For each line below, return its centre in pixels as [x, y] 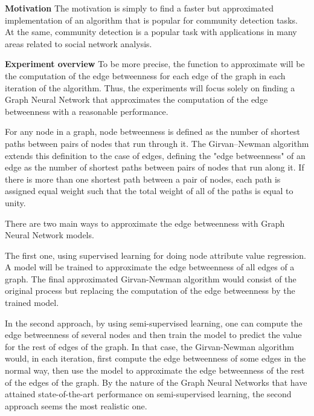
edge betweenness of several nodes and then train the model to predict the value [153, 335]
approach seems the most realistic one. [76, 405]
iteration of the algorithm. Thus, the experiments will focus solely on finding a [150, 87]
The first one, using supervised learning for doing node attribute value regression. [155, 255]
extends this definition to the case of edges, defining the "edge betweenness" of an [155, 155]
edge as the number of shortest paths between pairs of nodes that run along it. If [155, 167]
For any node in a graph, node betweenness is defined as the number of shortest [152, 132]
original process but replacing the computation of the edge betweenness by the [150, 291]
